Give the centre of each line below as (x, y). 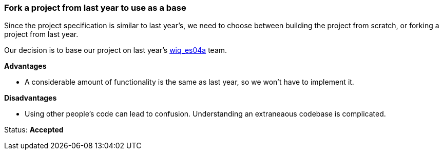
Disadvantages (31, 98)
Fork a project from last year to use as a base (95, 8)
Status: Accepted (34, 130)
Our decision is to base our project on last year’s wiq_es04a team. (116, 50)
